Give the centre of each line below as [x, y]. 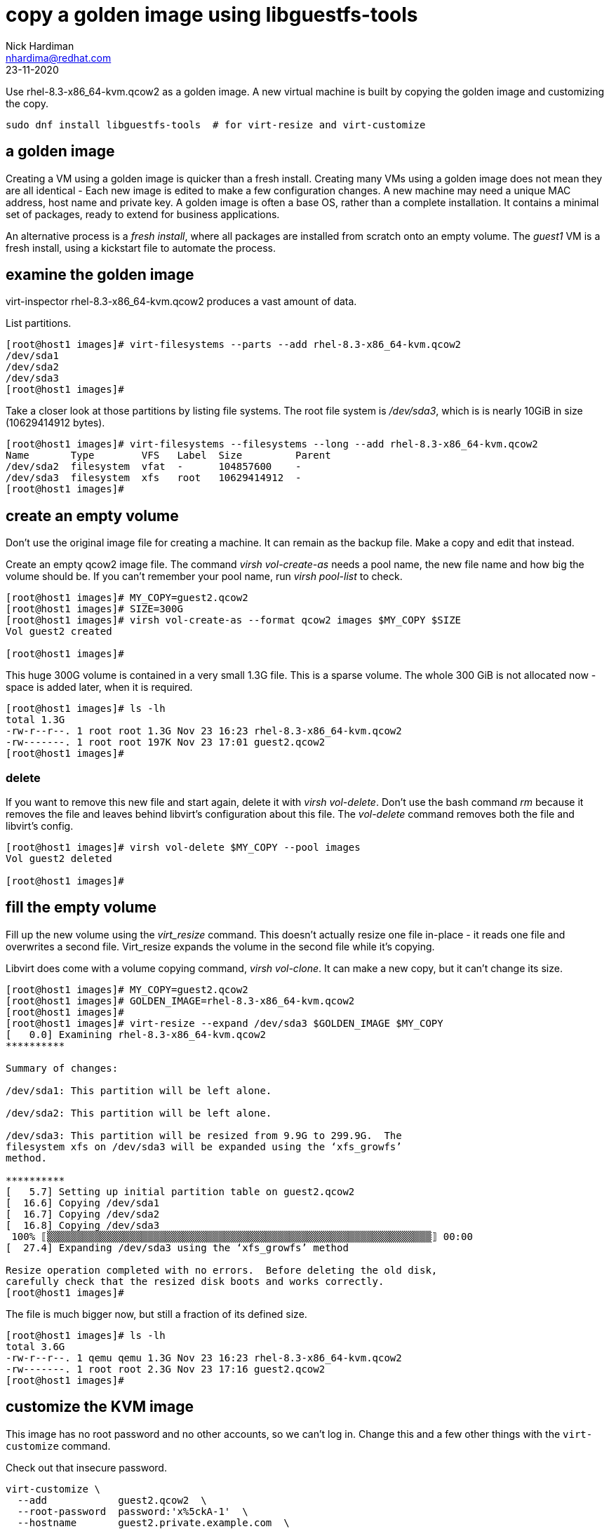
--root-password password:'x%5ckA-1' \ [133, 1511]
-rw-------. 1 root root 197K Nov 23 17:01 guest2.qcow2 [166, 742]
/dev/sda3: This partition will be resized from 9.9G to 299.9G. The [204, 1135]
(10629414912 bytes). [55, 423]
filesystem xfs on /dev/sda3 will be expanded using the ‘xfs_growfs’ [204, 1146]
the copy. [27, 103]
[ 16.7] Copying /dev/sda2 [83, 1214]
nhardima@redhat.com [59, 58]
